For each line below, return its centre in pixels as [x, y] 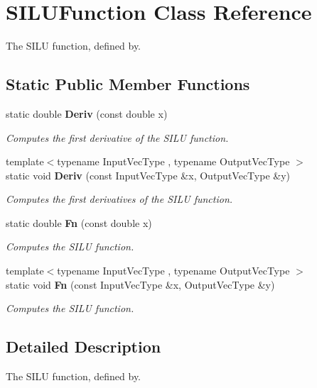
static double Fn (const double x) [79, 222]
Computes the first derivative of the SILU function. [117, 137]
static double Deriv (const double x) [87, 113]
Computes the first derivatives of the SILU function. [119, 199]
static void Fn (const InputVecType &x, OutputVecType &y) [140, 284]
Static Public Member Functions [128, 84]
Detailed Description [84, 347]
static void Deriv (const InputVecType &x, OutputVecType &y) [148, 175]
